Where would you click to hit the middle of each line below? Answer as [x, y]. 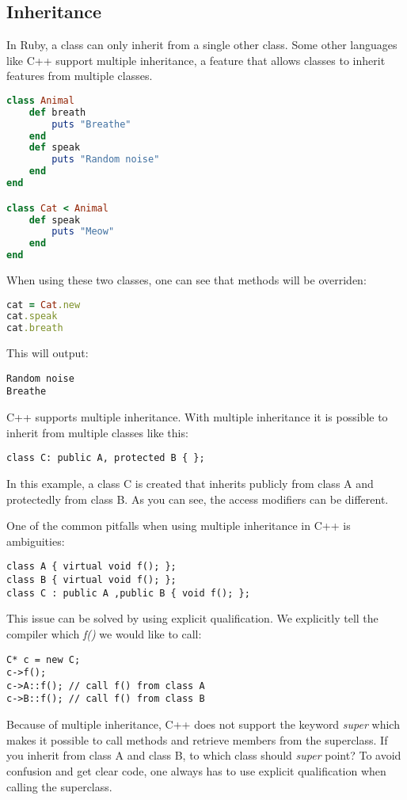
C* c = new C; [44, 659]
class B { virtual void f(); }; [91, 580]
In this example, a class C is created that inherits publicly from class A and [190, 483]
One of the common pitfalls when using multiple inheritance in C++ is [179, 526]
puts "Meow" [83, 232]
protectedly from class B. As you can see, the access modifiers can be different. [198, 499]
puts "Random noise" [106, 160]
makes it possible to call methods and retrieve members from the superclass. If [197, 739]
